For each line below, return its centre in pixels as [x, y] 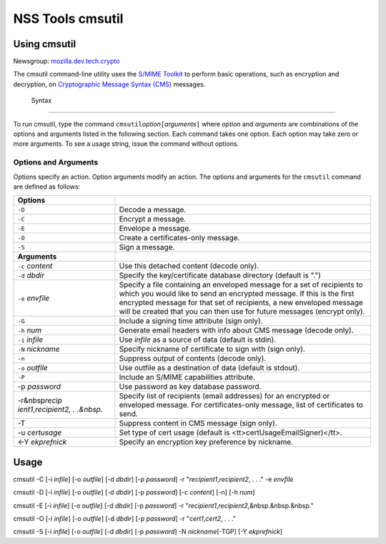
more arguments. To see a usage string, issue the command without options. [126, 144]
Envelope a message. [155, 229]
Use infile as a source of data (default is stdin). [198, 340]
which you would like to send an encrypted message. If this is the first [237, 294]
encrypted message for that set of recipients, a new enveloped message [241, 302]
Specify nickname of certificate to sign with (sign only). [212, 349]
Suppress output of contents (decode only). [193, 359]
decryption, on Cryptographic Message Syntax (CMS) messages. [109, 84]
